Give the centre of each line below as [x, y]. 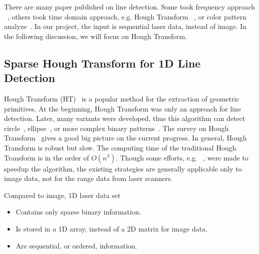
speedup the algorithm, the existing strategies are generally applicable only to [123, 168]
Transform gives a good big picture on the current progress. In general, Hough [126, 138]
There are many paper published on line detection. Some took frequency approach [130, 6]
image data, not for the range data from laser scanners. [88, 178]
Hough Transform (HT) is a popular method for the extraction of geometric [122, 98]
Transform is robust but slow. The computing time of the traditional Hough [120, 147]
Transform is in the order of [47, 157]
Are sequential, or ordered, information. [76, 245]
